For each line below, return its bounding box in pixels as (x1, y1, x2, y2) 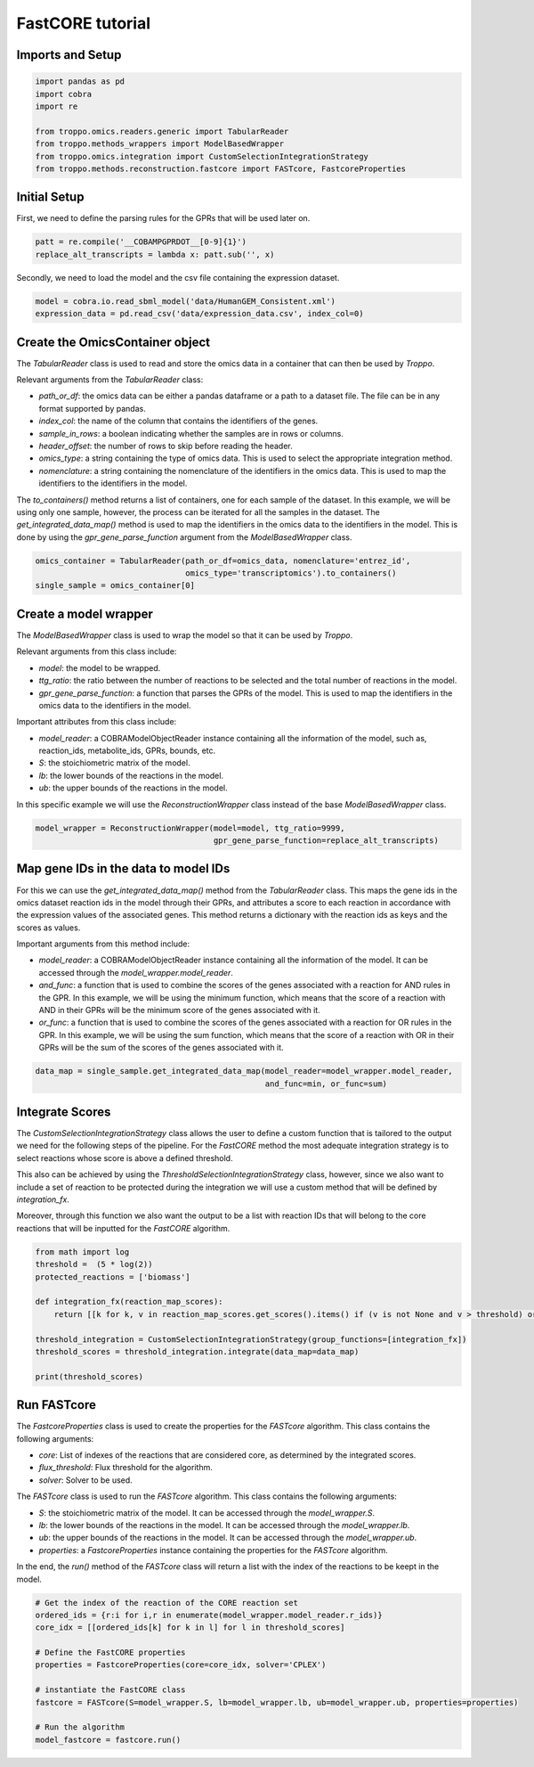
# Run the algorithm (35, 1722, 125, 1732)
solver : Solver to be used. (38, 1475, 133, 1485)
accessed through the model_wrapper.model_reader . (38, 967, 233, 978)
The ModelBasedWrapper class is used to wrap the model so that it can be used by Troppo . (16, 629, 353, 641)
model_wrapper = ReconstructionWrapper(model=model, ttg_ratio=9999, (35, 822, 345, 833)
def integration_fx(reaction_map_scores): (35, 1297, 223, 1307)
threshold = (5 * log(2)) (35, 1259, 153, 1270)
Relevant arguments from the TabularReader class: (16, 374, 204, 385)
